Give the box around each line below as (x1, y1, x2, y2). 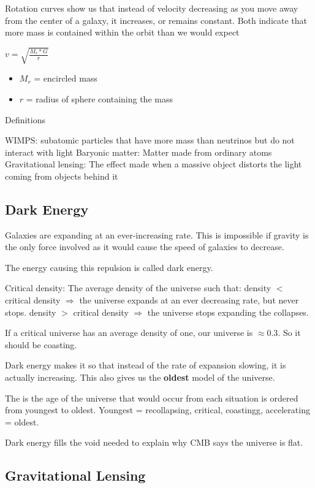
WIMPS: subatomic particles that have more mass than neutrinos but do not (5, 134, 295, 147)
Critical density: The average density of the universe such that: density (5, 281, 271, 294)
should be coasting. (5, 338, 77, 351)
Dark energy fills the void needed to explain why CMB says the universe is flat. (5, 436, 303, 449)
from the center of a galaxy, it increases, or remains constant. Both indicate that (5, 13, 308, 26)
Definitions (5, 113, 46, 126)
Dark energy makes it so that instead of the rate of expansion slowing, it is (5, 359, 286, 372)
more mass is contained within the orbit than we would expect (5, 26, 240, 39)
